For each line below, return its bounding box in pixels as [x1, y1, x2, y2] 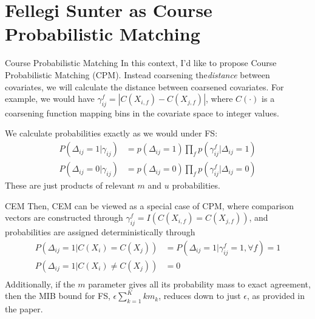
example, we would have [5, 92, 95, 105]
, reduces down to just [158, 289, 241, 302]
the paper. [5, 303, 43, 315]
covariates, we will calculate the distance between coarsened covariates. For [5, 80, 284, 93]
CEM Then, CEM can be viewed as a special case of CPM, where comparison [5, 199, 294, 212]
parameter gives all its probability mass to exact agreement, [88, 277, 311, 290]
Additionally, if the [5, 277, 75, 290]
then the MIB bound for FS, [5, 289, 110, 302]
